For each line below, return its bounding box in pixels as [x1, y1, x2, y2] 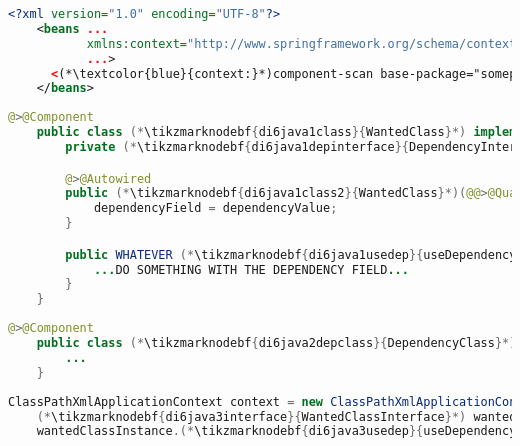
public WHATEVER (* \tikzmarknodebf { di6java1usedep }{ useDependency [65, 247, 517, 262]
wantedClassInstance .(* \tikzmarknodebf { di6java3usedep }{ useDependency [36, 424, 517, 439]
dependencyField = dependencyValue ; [93, 201, 338, 216]
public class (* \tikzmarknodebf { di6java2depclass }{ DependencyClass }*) [36, 336, 517, 351]
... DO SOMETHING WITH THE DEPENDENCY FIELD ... [93, 262, 409, 277]
